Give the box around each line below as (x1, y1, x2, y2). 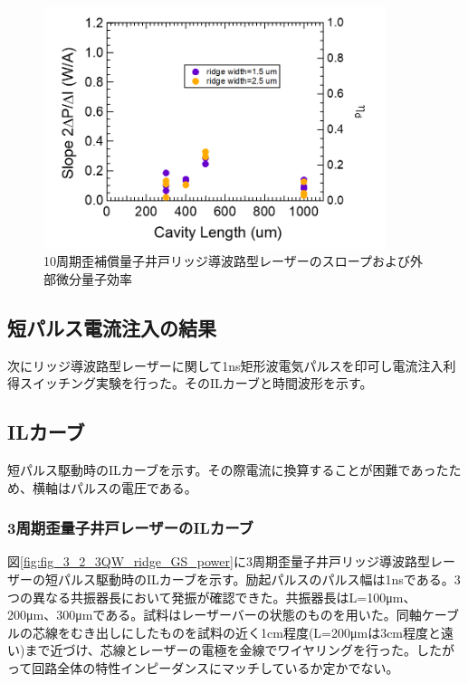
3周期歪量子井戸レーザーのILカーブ (7, 517, 253, 539)
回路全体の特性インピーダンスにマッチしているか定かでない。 (32, 659, 399, 678)
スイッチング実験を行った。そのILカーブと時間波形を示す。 (19, 374, 373, 393)
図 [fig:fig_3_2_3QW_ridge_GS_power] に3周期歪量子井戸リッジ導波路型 (7, 552, 430, 571)
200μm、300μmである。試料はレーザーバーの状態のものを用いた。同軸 (7, 605, 422, 624)
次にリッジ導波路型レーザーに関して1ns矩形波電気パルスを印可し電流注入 (7, 356, 444, 375)
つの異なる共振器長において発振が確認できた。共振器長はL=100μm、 (7, 587, 416, 606)
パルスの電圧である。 (70, 478, 197, 497)
